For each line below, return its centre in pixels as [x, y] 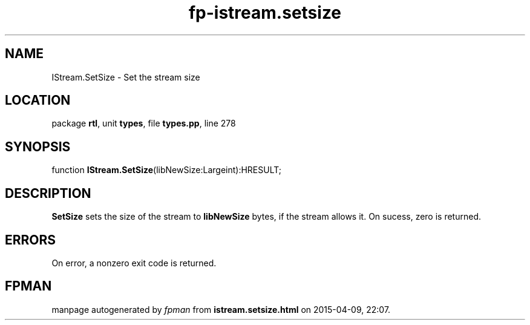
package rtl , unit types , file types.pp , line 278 [144, 123]
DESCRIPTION [48, 193]
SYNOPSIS [38, 146]
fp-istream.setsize [265, 13]
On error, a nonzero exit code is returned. [134, 263]
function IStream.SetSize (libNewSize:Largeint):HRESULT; [167, 170]
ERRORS [31, 240]
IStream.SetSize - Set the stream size [126, 77]
